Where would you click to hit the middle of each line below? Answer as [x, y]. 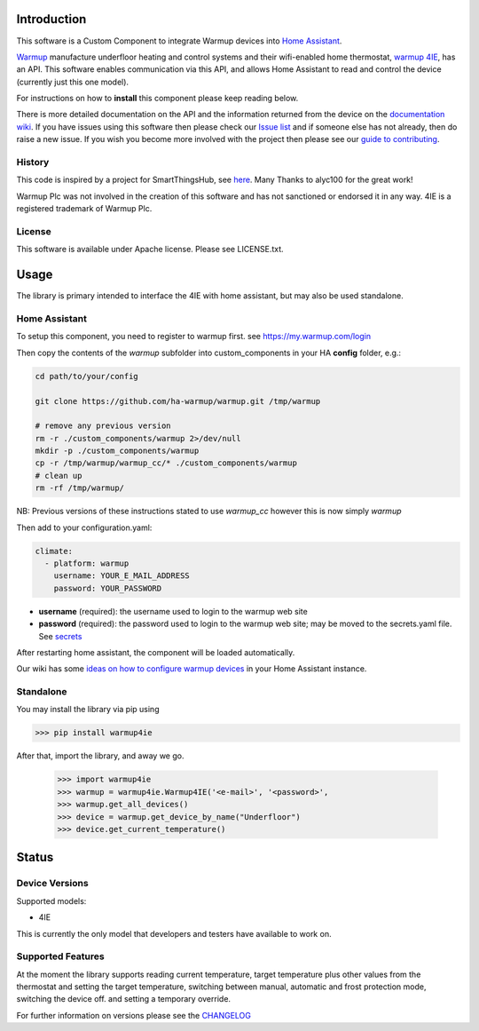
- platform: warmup [87, 563]
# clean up [59, 476]
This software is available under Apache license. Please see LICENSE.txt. [150, 250]
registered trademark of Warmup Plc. [84, 209]
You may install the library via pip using [88, 710]
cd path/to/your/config [87, 376]
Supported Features [61, 956]
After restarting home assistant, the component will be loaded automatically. [156, 652]
